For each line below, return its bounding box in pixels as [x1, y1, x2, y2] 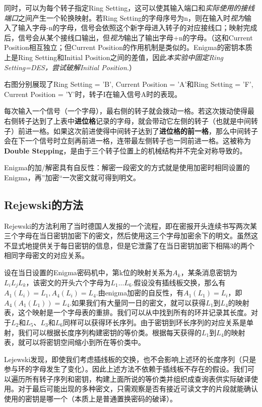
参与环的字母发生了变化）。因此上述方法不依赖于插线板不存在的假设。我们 [4, 364, 247, 374]
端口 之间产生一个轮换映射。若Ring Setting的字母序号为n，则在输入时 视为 [4, 12, 244, 23]
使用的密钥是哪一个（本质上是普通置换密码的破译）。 [4, 393, 177, 404]
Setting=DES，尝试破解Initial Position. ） [4, 62, 137, 72]
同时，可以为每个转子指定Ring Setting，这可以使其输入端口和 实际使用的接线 [4, 3, 255, 13]
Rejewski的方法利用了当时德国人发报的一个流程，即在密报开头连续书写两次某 [4, 220, 257, 231]
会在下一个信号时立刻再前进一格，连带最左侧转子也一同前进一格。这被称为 [4, 135, 251, 146]
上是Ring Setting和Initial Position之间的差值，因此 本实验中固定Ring [4, 52, 223, 62]
